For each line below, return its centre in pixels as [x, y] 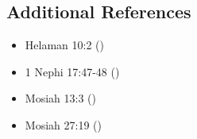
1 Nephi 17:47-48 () [72, 71]
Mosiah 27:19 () [63, 124]
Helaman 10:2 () [64, 45]
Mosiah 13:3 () [60, 98]
